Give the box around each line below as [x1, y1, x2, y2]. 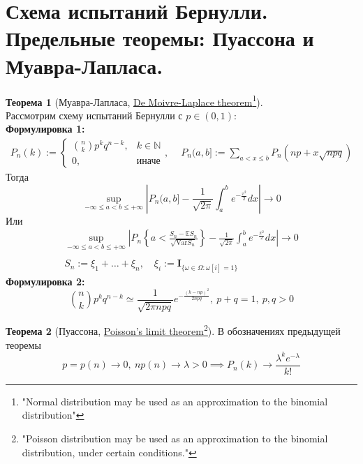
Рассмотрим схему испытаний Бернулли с [6, 107, 183, 122]
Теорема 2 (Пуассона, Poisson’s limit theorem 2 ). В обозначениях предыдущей [6, 322, 341, 338]
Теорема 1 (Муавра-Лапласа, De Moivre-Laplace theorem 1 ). [6, 92, 263, 109]
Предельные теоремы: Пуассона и [6, 24, 314, 52]
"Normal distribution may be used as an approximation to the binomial [22, 394, 328, 408]
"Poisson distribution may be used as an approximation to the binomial [22, 431, 328, 445]
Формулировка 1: [6, 121, 85, 136]
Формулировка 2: [6, 274, 85, 288]
